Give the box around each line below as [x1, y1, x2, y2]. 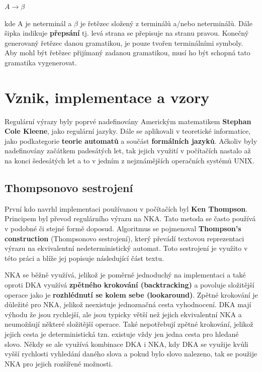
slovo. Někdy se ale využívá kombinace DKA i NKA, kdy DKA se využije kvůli [5, 338, 248, 349]
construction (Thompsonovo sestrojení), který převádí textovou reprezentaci [5, 233, 244, 243]
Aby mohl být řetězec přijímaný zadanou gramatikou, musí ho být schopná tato [5, 47, 250, 58]
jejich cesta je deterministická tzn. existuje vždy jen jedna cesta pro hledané [5, 328, 239, 339]
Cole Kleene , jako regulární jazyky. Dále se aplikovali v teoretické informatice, [5, 126, 251, 136]
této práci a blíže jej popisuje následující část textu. [5, 252, 164, 263]
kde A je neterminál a [5, 18, 72, 28]
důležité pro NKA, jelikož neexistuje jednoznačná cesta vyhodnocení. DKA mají [5, 299, 251, 310]
